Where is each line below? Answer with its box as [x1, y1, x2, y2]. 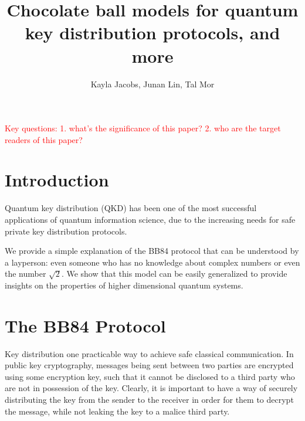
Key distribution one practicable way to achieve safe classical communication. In [5, 347, 294, 359]
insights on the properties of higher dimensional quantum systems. [5, 279, 243, 291]
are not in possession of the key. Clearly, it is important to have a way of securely [5, 382, 298, 394]
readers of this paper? [5, 133, 83, 145]
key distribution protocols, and [25, 21, 280, 45]
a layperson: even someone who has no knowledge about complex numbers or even [5, 256, 300, 268]
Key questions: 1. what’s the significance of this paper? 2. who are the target [5, 122, 281, 134]
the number [5, 267, 46, 280]
